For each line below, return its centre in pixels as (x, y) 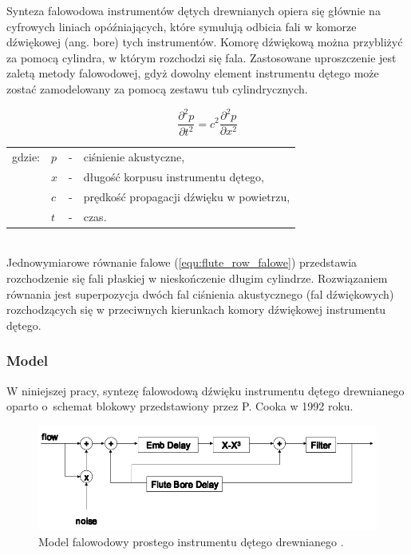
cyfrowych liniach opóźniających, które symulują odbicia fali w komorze (182, 26)
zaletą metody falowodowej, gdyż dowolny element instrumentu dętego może (193, 73)
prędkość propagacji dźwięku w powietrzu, (187, 196)
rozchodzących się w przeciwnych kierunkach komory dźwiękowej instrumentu (196, 309)
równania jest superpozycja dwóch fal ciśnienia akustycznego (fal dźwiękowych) (200, 293)
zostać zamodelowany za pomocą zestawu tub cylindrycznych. (157, 88)
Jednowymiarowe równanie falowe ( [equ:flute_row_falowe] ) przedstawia (182, 262)
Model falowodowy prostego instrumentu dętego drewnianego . (191, 541)
